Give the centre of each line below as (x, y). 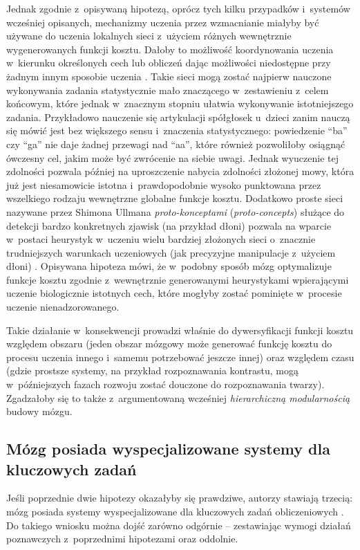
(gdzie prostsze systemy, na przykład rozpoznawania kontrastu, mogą (152, 370)
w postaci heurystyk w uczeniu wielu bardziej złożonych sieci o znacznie (161, 239)
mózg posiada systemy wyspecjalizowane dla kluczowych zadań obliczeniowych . (175, 511)
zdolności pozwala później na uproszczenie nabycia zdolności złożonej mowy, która (180, 171)
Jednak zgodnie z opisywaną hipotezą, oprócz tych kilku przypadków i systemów (178, 8)
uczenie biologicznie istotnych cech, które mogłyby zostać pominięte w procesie (174, 293)
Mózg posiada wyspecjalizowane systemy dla (168, 449)
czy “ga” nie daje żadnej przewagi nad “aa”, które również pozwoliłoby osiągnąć (176, 144)
